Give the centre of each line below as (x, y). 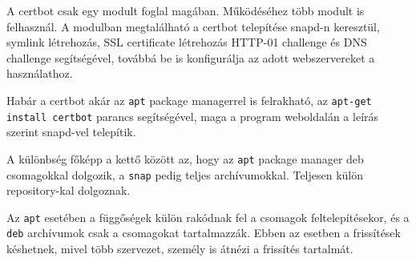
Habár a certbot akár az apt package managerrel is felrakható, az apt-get (189, 100)
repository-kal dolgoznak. (69, 190)
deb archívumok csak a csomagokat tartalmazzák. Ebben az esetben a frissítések (204, 233)
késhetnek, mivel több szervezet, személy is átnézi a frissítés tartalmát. (180, 249)
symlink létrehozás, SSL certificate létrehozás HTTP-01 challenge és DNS (187, 42)
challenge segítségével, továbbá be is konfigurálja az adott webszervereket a (191, 57)
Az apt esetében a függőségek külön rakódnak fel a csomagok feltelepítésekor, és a (208, 217)
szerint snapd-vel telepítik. (71, 132)
